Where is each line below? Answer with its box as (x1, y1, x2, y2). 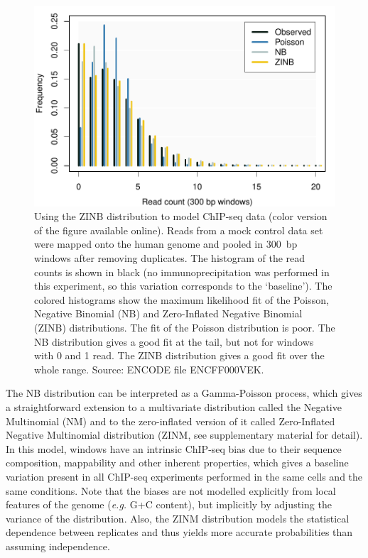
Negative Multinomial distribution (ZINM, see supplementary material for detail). (6, 427, 363, 442)
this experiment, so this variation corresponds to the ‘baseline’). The (34, 278, 332, 293)
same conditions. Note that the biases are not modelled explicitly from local (6, 483, 336, 498)
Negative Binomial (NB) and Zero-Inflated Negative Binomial (34, 306, 303, 321)
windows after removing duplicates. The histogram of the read (34, 251, 305, 266)
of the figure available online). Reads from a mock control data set (34, 222, 323, 237)
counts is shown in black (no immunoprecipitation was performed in (34, 264, 330, 279)
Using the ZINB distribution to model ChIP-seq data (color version (34, 209, 328, 224)
